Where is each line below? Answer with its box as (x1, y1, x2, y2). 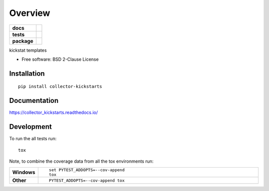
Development (9, 122, 52, 131)
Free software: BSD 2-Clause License (21, 56, 99, 62)
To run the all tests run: (9, 136, 57, 142)
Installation (9, 69, 45, 78)
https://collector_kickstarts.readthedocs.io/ (9, 109, 98, 115)
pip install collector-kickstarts (18, 84, 102, 90)
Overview (9, 7, 50, 18)
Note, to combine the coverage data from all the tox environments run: (9, 158, 154, 164)
